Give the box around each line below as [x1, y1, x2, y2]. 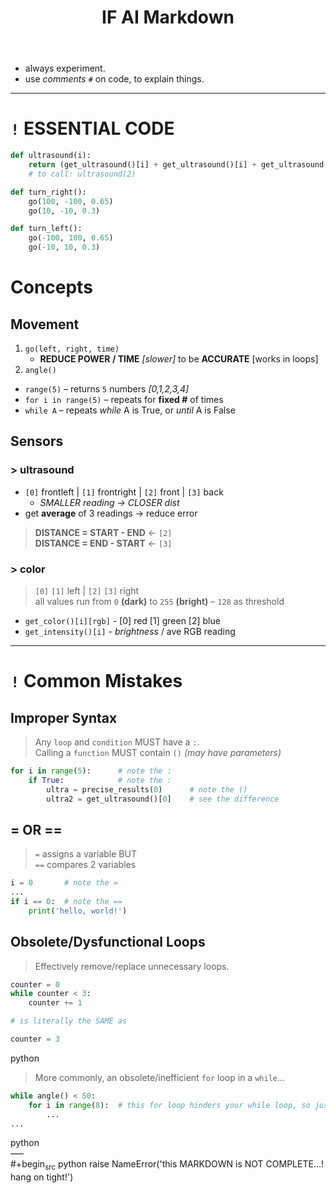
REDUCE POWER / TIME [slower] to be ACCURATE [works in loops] [39, 353, 319, 365]
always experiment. [24, 62, 106, 75]
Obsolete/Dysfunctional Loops [10, 934, 206, 951]
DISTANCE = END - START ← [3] [34, 537, 173, 549]
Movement [10, 316, 80, 333]
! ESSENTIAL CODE [10, 117, 175, 140]
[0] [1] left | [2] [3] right [34, 584, 140, 596]
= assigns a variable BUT [34, 848, 137, 860]
